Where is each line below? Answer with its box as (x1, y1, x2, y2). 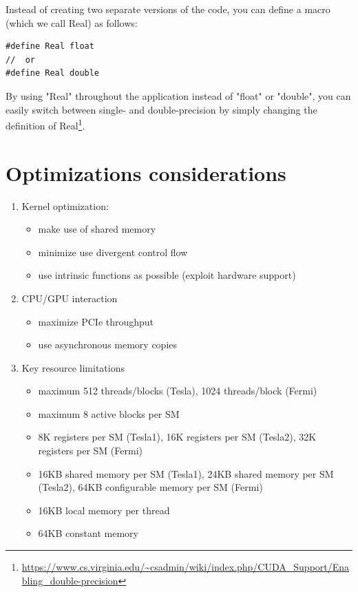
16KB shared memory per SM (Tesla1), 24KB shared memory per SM (38, 466, 334, 480)
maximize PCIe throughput (38, 314, 154, 328)
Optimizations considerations (6, 158, 286, 187)
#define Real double (6, 68, 100, 78)
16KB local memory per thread (38, 503, 170, 517)
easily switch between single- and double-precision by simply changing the (6, 102, 317, 116)
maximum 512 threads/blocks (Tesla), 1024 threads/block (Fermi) (38, 383, 317, 398)
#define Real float (6, 41, 94, 52)
